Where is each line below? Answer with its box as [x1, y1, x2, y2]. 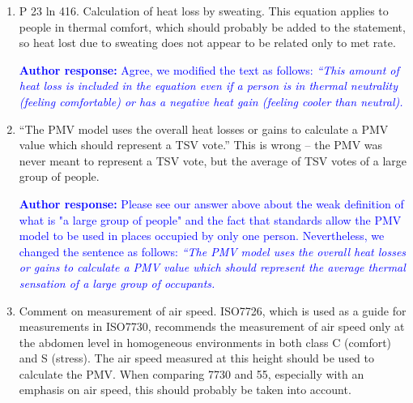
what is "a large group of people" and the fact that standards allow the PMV [19, 211, 402, 228]
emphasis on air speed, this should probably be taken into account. [19, 381, 351, 398]
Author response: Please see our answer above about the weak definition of [19, 195, 404, 212]
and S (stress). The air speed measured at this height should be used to [19, 349, 375, 367]
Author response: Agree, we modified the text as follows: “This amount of [19, 61, 399, 78]
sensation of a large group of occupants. [19, 274, 215, 291]
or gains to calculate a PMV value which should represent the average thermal [19, 259, 406, 276]
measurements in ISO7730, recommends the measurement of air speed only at [19, 318, 405, 335]
